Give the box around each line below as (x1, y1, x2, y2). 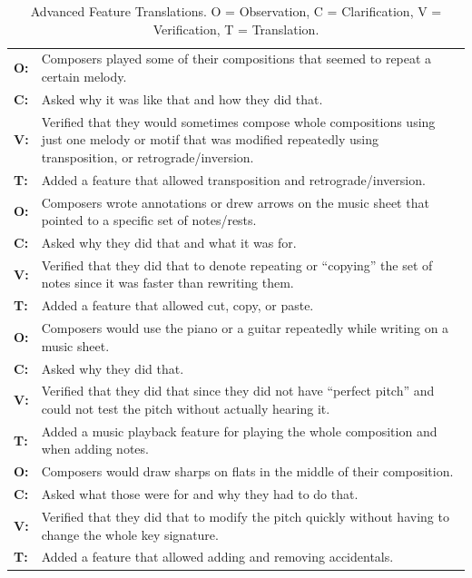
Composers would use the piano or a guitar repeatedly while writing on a (41, 318, 449, 338)
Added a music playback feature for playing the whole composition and (41, 421, 438, 440)
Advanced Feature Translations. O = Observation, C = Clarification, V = (30, 2, 442, 20)
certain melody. (41, 67, 127, 86)
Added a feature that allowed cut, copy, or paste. (41, 296, 314, 315)
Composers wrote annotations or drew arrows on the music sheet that (41, 192, 429, 211)
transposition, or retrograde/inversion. (41, 147, 254, 166)
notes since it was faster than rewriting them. (41, 273, 294, 292)
